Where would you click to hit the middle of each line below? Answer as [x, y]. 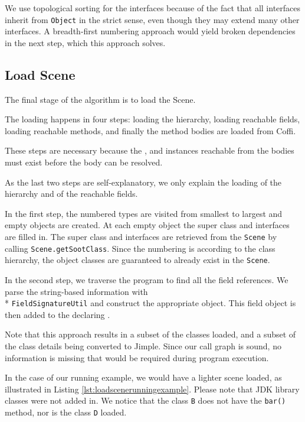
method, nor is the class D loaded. [66, 412]
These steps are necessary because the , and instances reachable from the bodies [150, 150]
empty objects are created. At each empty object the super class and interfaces [147, 225]
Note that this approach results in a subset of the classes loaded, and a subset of [150, 334]
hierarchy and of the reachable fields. [71, 194]
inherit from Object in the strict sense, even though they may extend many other [152, 19]
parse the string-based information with [76, 291]
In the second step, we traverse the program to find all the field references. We [147, 279]
